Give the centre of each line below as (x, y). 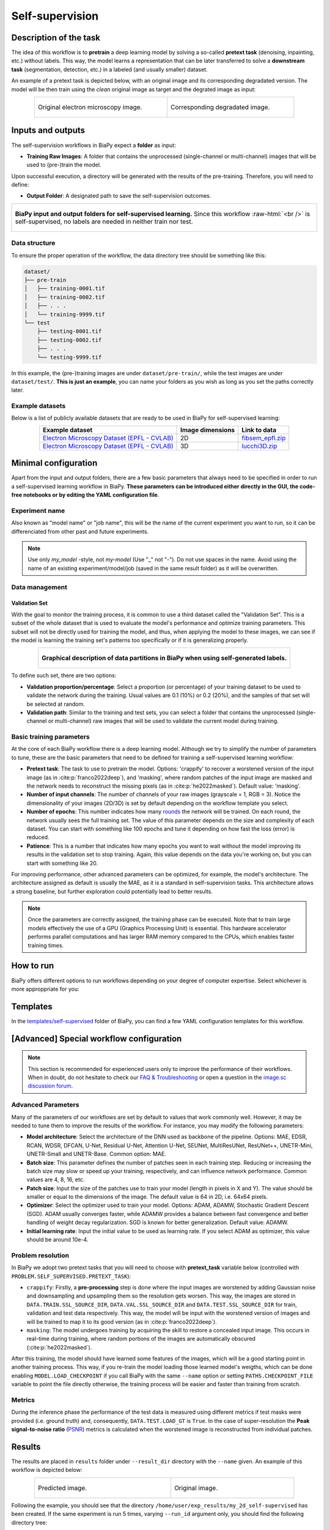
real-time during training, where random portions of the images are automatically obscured (141, 1339)
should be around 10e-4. (57, 1240)
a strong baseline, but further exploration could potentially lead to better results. (112, 891)
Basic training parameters (50, 737)
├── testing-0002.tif (69, 340)
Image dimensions (208, 430)
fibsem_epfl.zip (264, 438)
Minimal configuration (54, 463)
